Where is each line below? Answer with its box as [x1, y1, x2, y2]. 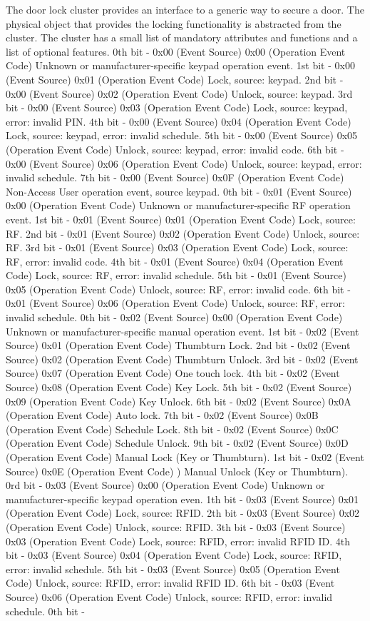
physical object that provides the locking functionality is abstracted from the [6, 16, 341, 31]
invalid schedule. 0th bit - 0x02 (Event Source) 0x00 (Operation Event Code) [6, 310, 343, 325]
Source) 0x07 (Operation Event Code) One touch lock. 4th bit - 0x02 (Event [6, 365, 340, 380]
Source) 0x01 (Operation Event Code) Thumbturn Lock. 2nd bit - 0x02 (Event [6, 338, 351, 353]
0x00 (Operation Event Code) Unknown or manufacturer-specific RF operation [6, 198, 351, 213]
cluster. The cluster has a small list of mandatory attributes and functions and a [6, 30, 358, 45]
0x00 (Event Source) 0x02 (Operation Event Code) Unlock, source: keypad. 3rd [6, 86, 353, 101]
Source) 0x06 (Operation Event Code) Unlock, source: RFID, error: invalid [6, 589, 333, 604]
